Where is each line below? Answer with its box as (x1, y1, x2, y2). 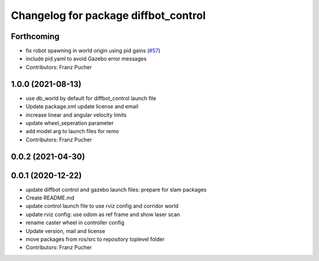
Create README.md (25, 194, 75, 201)
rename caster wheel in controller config (25, 219, 125, 226)
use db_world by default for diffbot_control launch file (25, 95, 157, 102)
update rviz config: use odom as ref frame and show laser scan (25, 211, 180, 218)
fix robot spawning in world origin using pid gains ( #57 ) (25, 47, 161, 54)
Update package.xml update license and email (25, 103, 139, 110)
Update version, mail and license (25, 227, 106, 234)
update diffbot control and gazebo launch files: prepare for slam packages (25, 186, 207, 193)
